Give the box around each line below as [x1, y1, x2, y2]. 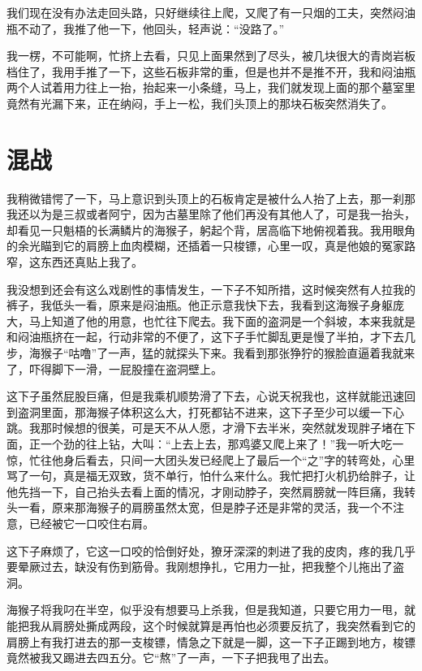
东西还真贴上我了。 [40, 253, 143, 271]
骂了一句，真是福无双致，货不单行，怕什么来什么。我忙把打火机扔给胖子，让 [6, 467, 416, 484]
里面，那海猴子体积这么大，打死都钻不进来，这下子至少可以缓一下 [40, 403, 393, 420]
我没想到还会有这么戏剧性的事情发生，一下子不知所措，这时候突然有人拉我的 [6, 280, 416, 297]
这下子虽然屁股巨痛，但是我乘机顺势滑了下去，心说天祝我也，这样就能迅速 [6, 387, 404, 405]
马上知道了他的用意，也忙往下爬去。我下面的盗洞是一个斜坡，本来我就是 [28, 312, 416, 329]
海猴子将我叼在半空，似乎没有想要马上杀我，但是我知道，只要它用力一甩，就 [6, 601, 416, 618]
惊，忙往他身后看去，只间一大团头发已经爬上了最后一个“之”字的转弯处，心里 [6, 451, 416, 468]
